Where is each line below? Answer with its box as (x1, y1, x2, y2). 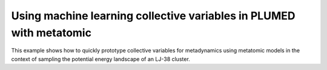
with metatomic (11, 26, 92, 39)
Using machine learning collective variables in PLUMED (11, 9, 296, 22)
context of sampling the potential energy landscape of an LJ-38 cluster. (11, 55, 190, 63)
